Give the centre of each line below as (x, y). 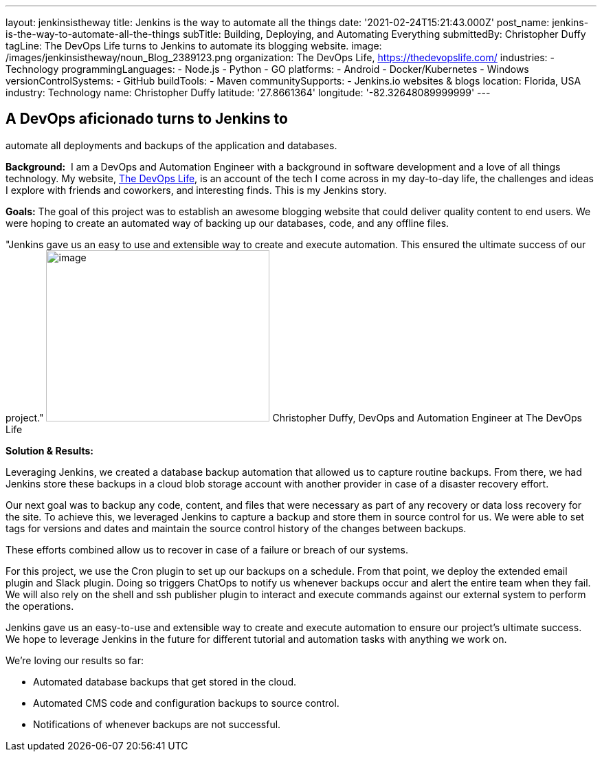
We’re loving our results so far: (75, 660)
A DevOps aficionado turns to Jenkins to (147, 119)
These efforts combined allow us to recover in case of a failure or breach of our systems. (207, 549)
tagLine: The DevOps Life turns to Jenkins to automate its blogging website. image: (194, 46)
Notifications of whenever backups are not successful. (157, 724)
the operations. (40, 606)
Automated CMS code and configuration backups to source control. (186, 703)
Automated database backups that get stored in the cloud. (165, 681)
